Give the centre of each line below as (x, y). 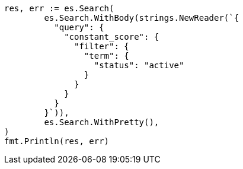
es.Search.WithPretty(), (102, 122)
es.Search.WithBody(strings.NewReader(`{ (142, 18)
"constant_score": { (112, 37)
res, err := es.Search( (59, 8)
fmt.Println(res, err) (57, 141)
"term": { (106, 56)
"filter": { (102, 46)
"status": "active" (139, 65)
